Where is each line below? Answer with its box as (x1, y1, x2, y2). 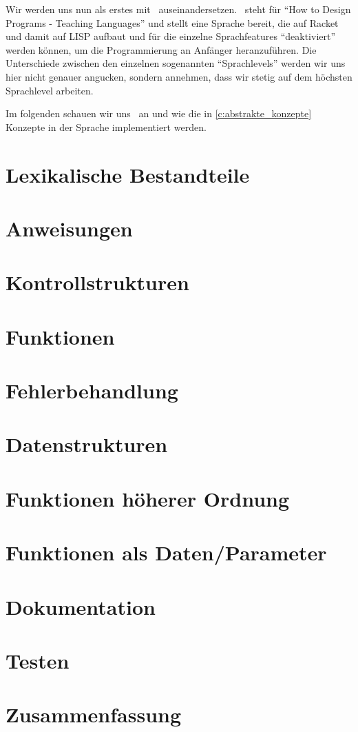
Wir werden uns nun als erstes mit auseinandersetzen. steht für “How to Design (6, 2, 351, 16)
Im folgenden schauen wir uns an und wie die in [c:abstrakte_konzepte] (6, 106, 312, 121)
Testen (6, 646, 70, 674)
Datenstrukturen (6, 430, 168, 458)
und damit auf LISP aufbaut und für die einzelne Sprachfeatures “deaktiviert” (6, 29, 336, 43)
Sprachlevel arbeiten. (6, 83, 94, 97)
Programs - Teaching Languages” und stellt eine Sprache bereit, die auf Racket (6, 15, 339, 30)
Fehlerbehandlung (6, 376, 178, 405)
